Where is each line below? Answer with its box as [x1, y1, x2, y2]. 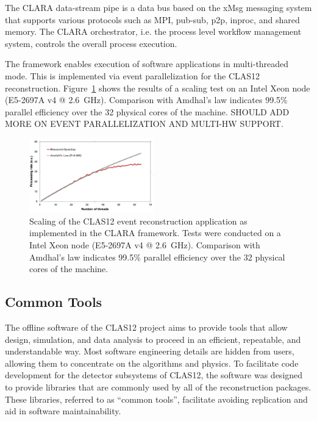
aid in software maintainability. [5, 405, 121, 417]
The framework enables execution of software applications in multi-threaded [5, 57, 289, 70]
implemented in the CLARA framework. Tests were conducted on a [29, 226, 281, 239]
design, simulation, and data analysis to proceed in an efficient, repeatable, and [5, 333, 301, 345]
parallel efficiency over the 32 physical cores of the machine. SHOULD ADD [5, 105, 290, 118]
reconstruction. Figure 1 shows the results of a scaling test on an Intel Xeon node [5, 81, 310, 94]
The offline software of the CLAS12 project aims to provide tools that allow [5, 320, 288, 333]
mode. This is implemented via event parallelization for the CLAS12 [5, 69, 260, 82]
